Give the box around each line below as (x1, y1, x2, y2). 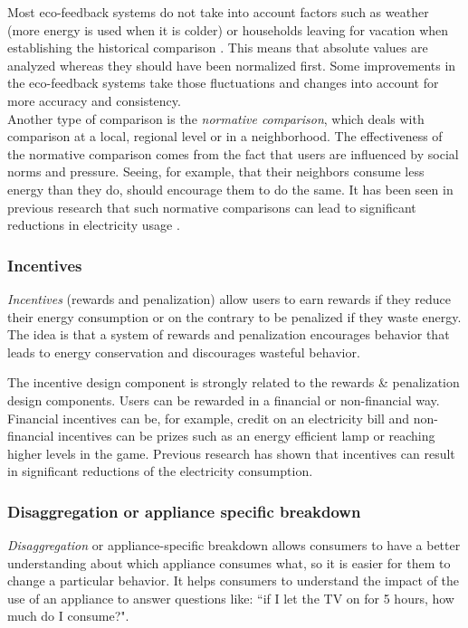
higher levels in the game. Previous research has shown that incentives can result (7, 443, 455, 462)
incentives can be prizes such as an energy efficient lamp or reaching (58, 426, 435, 445)
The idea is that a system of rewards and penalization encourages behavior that (7, 325, 450, 344)
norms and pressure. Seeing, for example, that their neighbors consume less (7, 162, 425, 181)
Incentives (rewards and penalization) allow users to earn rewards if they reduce (7, 289, 451, 308)
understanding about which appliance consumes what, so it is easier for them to (7, 553, 451, 572)
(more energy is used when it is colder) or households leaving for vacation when (7, 20, 449, 39)
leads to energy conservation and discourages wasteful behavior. (7, 342, 360, 361)
